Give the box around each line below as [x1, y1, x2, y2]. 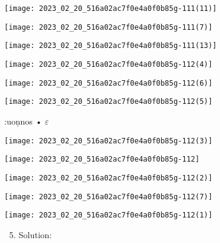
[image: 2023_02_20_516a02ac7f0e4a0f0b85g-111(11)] [4, 4, 217, 13]
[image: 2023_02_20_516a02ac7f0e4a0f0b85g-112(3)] [4, 136, 213, 145]
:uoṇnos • [4, 114, 42, 127]
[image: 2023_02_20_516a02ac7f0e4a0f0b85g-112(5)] [4, 97, 213, 106]
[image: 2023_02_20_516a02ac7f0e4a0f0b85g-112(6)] [4, 78, 213, 87]
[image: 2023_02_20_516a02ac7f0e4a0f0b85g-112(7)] [4, 192, 213, 201]
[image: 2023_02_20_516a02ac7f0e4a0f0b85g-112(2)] [4, 173, 213, 182]
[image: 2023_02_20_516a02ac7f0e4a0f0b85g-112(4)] [4, 60, 213, 69]
